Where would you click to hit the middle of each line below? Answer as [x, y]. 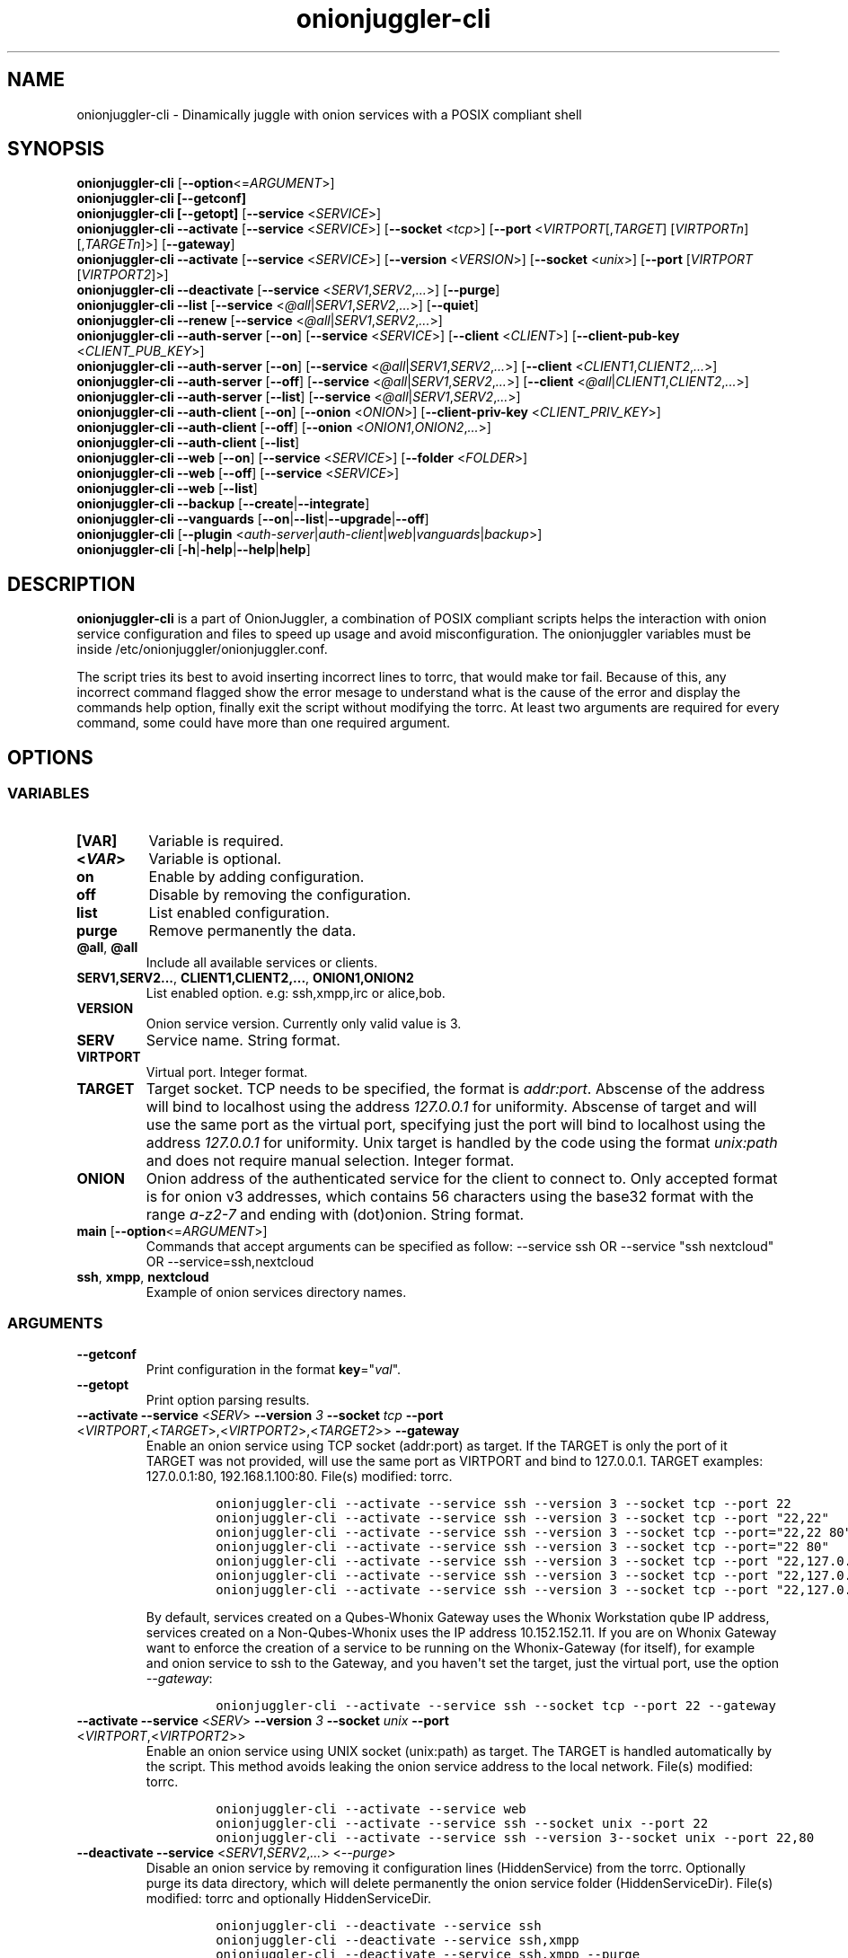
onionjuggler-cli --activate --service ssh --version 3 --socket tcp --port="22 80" [522, 1547]
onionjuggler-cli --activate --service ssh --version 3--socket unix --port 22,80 [515, 1838]
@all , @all [107, 947]
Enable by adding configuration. [256, 876]
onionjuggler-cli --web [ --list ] [167, 489]
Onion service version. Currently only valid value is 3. [304, 1023]
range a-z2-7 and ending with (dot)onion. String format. [335, 1214]
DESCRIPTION [71, 584]
